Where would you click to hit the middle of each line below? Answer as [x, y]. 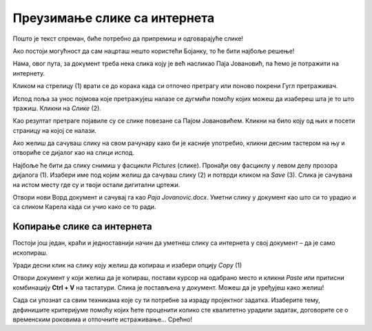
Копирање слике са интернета [82, 227]
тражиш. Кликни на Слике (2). [57, 108]
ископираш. [30, 253]
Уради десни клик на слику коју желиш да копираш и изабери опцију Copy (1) [127, 266]
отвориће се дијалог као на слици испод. [73, 153]
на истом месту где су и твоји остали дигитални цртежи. [96, 184]
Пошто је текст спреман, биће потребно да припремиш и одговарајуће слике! [128, 39]
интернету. [29, 73]
